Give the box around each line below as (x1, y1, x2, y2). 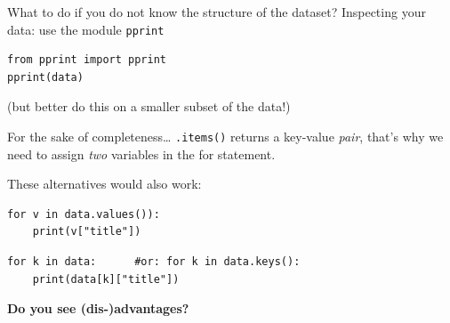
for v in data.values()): (7, 207, 160, 221)
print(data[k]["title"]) (32, 272, 180, 286)
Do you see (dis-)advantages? (7, 299, 189, 318)
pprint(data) (7, 70, 84, 84)
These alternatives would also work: (7, 174, 202, 193)
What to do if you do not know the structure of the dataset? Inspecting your (7, 3, 426, 20)
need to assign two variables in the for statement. (7, 144, 276, 163)
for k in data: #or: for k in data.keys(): (7, 255, 301, 269)
